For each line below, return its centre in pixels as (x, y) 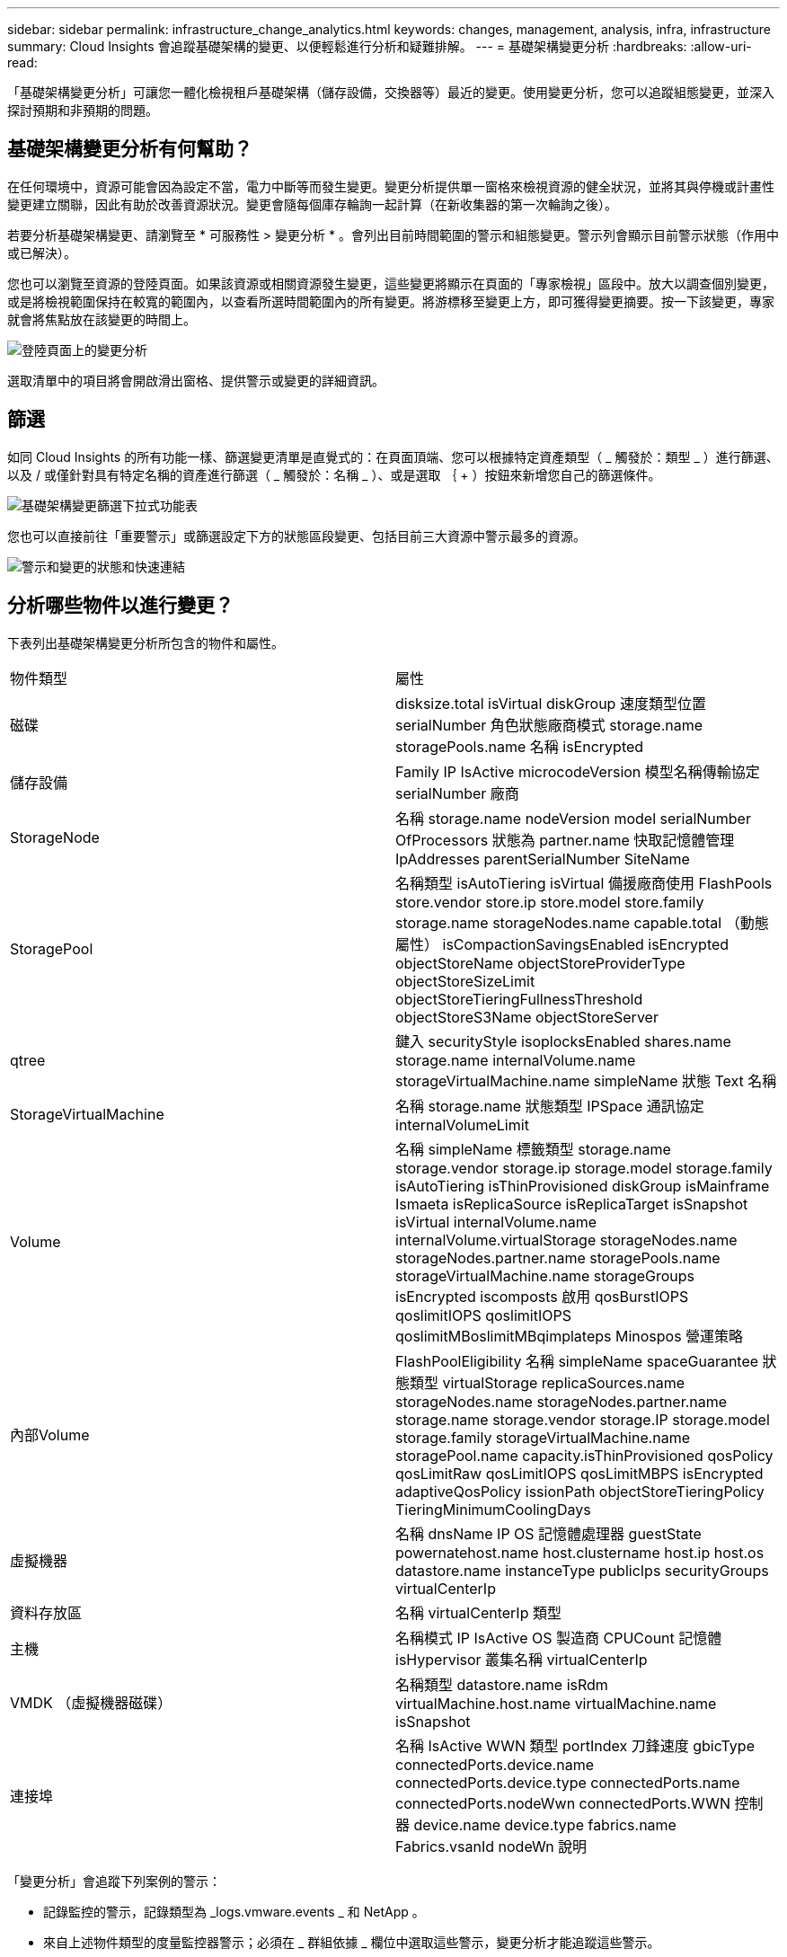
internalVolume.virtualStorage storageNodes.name (566, 1240)
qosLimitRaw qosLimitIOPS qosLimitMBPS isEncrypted (579, 1473)
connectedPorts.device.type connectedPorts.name (568, 1782)
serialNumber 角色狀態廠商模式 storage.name (549, 725)
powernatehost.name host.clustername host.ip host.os (580, 1552)
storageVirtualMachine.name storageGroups (545, 1275)
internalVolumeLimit (462, 1125)
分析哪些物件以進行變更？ (120, 606)
